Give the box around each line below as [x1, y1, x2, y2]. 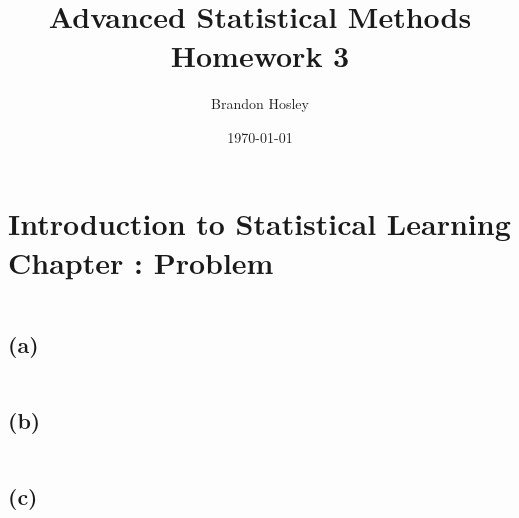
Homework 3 [170, 35, 350, 76]
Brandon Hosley [211, 93, 309, 114]
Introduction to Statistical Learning [8, 202, 511, 243]
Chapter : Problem [8, 241, 274, 282]
